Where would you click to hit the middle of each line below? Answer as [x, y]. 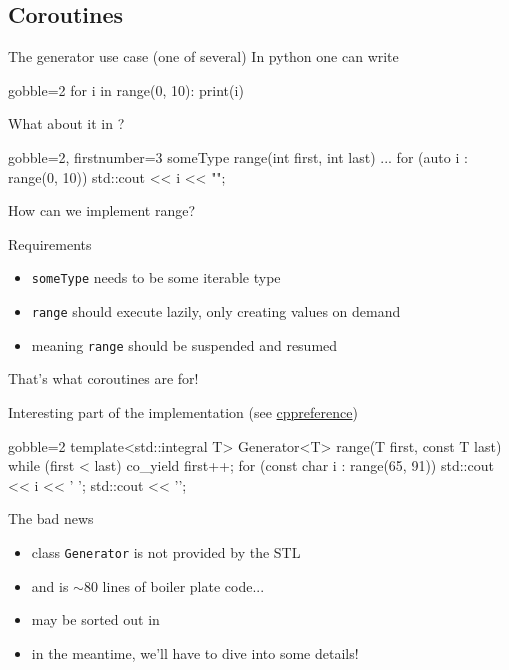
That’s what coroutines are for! [103, 378]
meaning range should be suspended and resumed [184, 344]
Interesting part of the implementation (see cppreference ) [183, 411]
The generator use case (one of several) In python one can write [203, 56]
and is [50, 585]
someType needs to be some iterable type [156, 277]
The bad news [51, 518]
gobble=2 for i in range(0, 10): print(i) [126, 89]
